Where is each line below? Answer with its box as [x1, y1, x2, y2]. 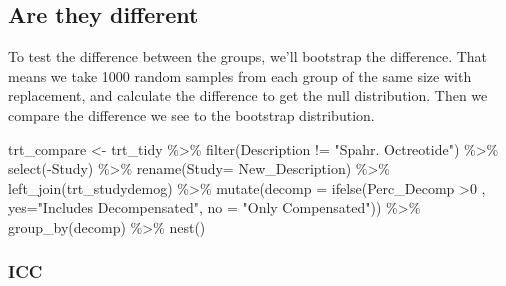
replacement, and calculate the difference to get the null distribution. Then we [8, 85, 488, 106]
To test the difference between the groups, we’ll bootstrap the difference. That [8, 46, 488, 67]
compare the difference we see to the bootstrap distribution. [8, 104, 375, 125]
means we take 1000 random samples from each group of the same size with [8, 65, 472, 86]
